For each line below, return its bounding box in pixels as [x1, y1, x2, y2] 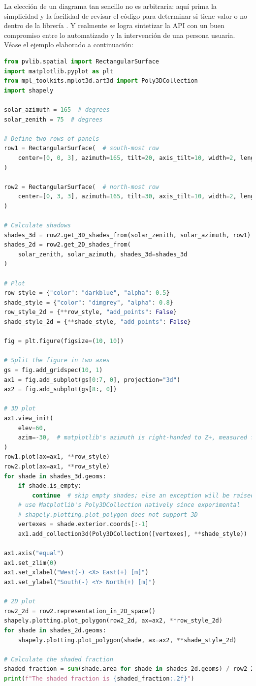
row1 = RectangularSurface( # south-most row [4, 145, 160, 152]
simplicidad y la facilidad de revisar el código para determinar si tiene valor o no [4, 10, 247, 21]
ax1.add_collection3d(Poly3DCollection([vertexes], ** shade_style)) [18, 530, 247, 538]
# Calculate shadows [4, 222, 71, 229]
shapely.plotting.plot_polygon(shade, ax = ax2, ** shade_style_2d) [18, 636, 237, 644]
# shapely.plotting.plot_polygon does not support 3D [18, 511, 198, 518]
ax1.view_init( [4, 414, 54, 422]
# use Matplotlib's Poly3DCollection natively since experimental [18, 501, 240, 509]
